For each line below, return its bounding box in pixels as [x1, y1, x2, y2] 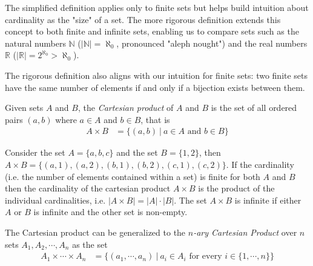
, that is [140, 113, 170, 125]
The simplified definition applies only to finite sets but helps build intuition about [5, 1, 309, 13]
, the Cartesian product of [77, 101, 174, 114]
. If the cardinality [226, 158, 294, 170]
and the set [116, 146, 158, 159]
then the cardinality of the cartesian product [5, 182, 171, 195]
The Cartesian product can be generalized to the [5, 225, 186, 238]
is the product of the [198, 182, 275, 195]
